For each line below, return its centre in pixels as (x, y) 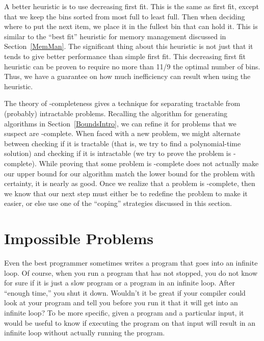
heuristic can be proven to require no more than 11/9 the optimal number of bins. (132, 66)
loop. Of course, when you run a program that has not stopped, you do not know (131, 272)
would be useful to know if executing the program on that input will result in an (130, 322)
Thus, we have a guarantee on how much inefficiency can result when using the (127, 76)
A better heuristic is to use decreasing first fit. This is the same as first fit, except (131, 6)
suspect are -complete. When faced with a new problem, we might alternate (122, 133)
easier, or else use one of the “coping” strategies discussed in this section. (118, 203)
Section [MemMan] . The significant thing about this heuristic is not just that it (129, 46)
